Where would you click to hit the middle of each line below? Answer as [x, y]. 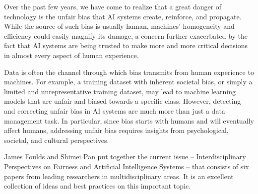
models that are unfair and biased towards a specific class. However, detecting [123, 101]
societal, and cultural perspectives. [57, 140]
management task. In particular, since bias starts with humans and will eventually [129, 120]
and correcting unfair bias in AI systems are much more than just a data [115, 110]
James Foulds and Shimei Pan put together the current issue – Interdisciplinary [125, 157]
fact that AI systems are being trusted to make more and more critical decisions [126, 45]
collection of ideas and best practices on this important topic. [97, 186]
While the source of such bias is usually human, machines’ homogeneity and [119, 26]
